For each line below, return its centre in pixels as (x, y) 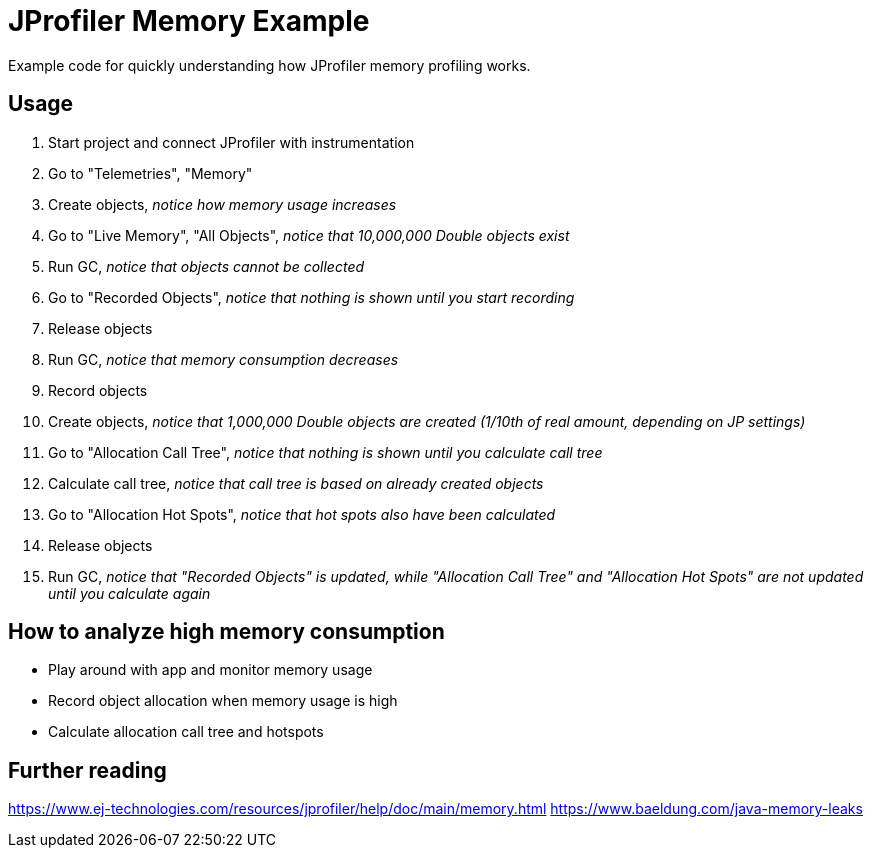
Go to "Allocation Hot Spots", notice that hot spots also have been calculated (302, 514)
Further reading (87, 770)
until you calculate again (129, 593)
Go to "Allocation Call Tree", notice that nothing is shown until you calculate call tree (325, 452)
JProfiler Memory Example (189, 21)
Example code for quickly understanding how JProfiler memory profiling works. (269, 65)
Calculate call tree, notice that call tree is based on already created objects (296, 483)
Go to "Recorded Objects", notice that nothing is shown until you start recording (311, 297)
